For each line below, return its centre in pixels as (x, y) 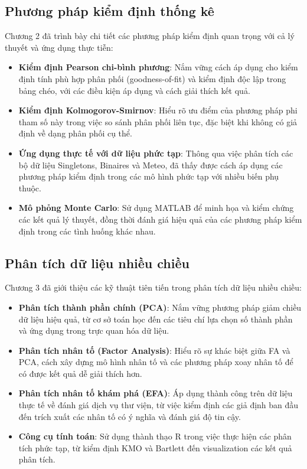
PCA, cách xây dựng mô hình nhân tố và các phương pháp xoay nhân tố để (156, 362)
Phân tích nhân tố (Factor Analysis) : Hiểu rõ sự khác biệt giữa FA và (154, 350)
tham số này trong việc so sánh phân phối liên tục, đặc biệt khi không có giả (158, 121)
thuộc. (30, 188)
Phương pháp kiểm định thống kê (110, 11)
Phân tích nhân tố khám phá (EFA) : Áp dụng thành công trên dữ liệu (156, 393)
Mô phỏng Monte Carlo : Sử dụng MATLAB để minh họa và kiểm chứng (156, 208)
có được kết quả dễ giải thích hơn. (80, 373)
